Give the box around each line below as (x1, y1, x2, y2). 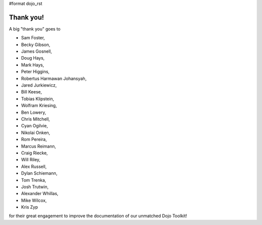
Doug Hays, (21, 55, 45, 61)
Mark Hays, (21, 62, 44, 68)
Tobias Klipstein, (21, 96, 54, 102)
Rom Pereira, (21, 136, 47, 142)
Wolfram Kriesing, (21, 103, 57, 108)
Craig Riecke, (21, 150, 48, 156)
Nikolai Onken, (21, 130, 50, 135)
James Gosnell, (21, 48, 52, 54)
